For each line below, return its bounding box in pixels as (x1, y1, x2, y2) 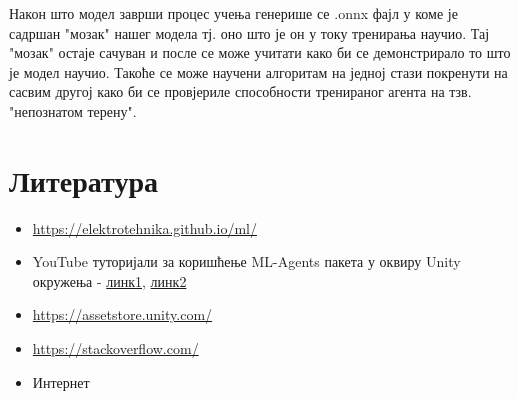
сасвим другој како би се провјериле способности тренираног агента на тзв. (9, 81, 472, 102)
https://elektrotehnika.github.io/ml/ (32, 217, 257, 238)
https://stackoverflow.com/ (32, 338, 199, 359)
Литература (9, 159, 158, 200)
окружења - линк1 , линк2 (32, 270, 187, 291)
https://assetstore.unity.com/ (32, 304, 213, 325)
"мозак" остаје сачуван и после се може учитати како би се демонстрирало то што (9, 42, 511, 63)
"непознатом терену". (9, 100, 137, 121)
